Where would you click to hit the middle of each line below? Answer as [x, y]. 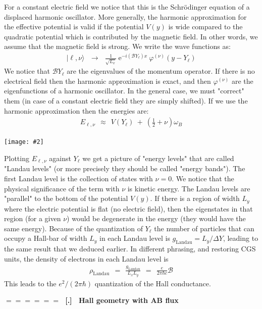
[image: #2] [24, 142]
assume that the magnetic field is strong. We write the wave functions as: [117, 46]
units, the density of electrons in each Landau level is [86, 258]
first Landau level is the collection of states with [78, 178]
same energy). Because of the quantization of [73, 228]
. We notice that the [203, 178]
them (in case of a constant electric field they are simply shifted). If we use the [126, 100]
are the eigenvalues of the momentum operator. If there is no [161, 71]
